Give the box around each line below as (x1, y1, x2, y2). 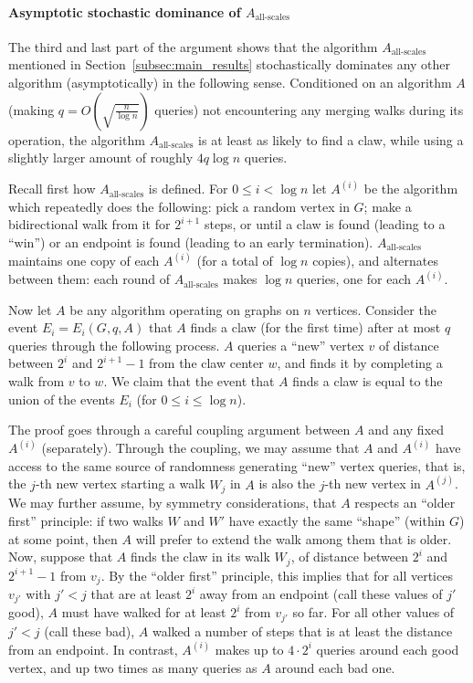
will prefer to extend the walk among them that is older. (135, 529, 452, 548)
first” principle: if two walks (8, 510, 163, 530)
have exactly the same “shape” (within (228, 510, 446, 530)
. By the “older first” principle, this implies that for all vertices (100, 565, 453, 584)
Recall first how (8, 179, 96, 198)
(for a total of (196, 251, 273, 270)
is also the (258, 474, 315, 493)
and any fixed (368, 420, 445, 439)
